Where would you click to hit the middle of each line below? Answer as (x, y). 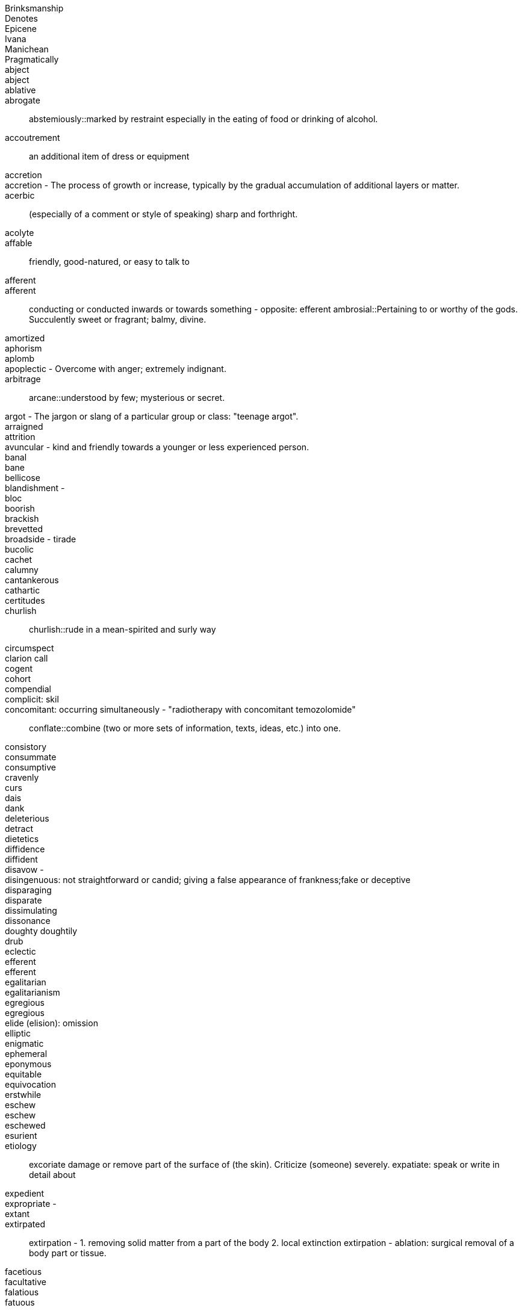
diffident (21, 859)
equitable (23, 1074)
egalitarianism (33, 992)
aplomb (20, 358)
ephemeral (26, 1054)
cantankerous (32, 580)
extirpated (25, 1224)
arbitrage (23, 379)
